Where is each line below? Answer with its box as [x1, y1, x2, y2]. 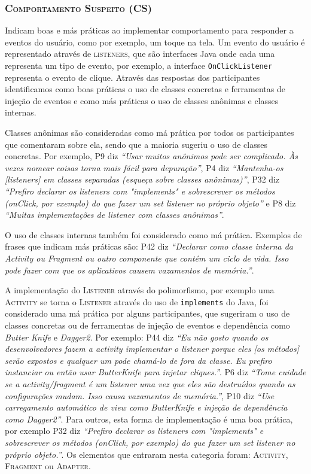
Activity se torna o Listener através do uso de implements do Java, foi [5, 295, 269, 308]
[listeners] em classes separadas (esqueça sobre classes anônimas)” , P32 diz [5, 173, 280, 186]
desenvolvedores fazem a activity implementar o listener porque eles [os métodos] [5, 342, 300, 355]
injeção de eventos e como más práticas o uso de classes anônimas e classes [5, 94, 279, 107]
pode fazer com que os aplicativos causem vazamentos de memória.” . [5, 263, 254, 276]
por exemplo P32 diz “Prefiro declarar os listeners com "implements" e [5, 424, 264, 437]
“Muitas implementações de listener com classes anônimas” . [5, 208, 224, 221]
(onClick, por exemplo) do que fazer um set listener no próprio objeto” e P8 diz [5, 196, 296, 209]
